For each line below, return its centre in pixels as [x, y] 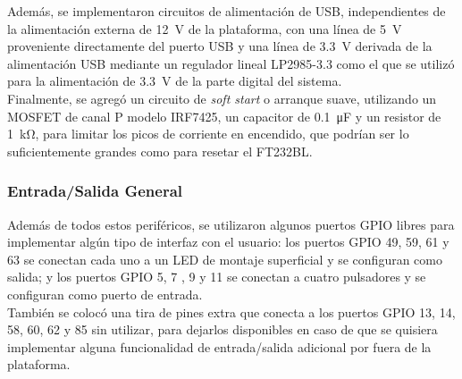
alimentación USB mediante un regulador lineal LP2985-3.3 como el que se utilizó [231, 63]
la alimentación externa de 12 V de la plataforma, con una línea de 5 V [205, 28]
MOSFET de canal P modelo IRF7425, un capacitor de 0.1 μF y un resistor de [224, 116]
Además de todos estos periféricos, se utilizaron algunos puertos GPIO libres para [231, 224]
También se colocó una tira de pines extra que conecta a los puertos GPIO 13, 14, [231, 312]
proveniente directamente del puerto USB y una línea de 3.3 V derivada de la [220, 46]
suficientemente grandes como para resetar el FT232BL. [160, 151]
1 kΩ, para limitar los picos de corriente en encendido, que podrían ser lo [208, 134]
